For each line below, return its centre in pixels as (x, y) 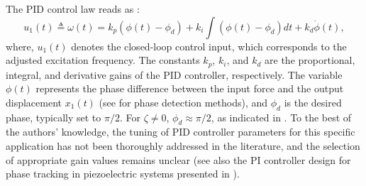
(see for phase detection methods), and (183, 102)
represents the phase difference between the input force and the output (190, 88)
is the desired (313, 102)
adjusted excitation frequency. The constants (103, 60)
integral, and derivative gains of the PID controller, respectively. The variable (174, 74)
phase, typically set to (54, 117)
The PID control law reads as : (73, 9)
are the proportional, (310, 60)
